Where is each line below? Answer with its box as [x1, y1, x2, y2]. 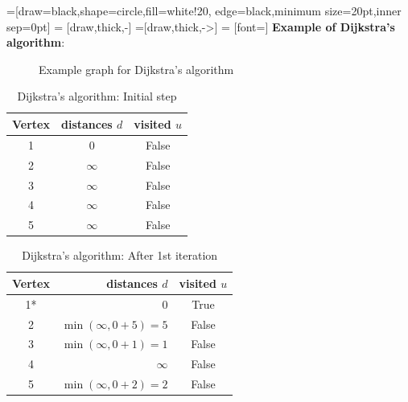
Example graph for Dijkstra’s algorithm [39, 60, 234, 77]
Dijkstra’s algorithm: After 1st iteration [22, 247, 218, 264]
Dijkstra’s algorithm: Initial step [17, 88, 177, 105]
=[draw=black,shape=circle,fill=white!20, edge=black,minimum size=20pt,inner [6, 2, 402, 18]
